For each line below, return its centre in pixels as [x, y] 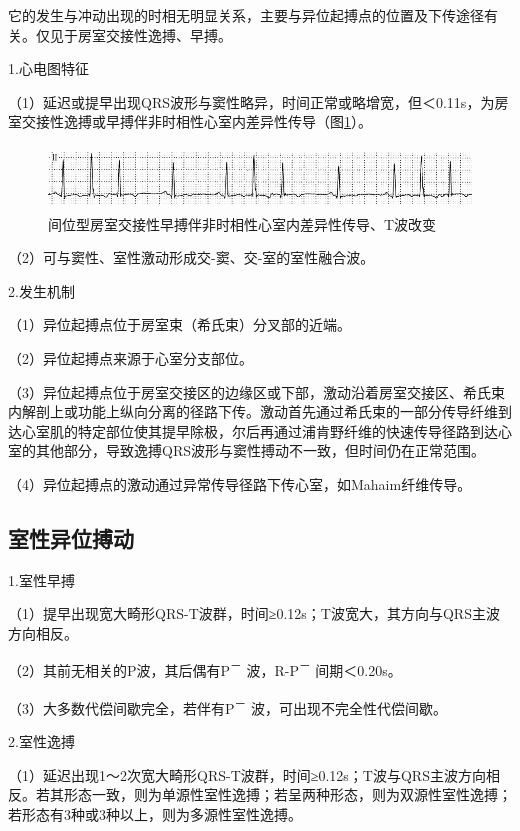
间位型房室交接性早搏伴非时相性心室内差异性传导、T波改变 [242, 223]
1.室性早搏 [41, 579]
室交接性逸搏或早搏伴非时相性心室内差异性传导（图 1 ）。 [190, 121]
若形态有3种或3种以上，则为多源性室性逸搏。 [155, 813]
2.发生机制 [41, 290]
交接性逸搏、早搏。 [168, 34]
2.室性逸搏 [41, 740]
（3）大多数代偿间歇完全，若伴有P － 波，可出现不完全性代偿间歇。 [227, 706]
